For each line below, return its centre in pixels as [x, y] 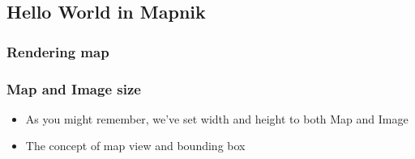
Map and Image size [74, 88]
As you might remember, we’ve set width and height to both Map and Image [217, 118]
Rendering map [58, 51]
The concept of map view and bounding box [135, 146]
